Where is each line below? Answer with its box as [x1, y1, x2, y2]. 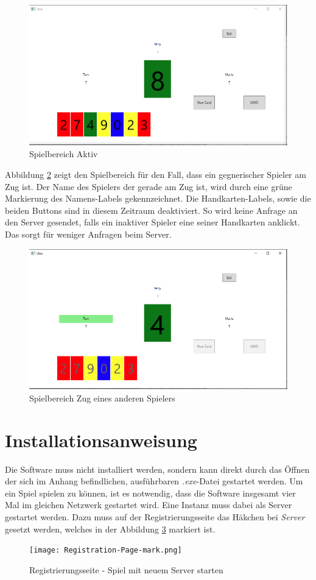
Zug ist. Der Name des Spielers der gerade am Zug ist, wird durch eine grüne [5, 180, 292, 193]
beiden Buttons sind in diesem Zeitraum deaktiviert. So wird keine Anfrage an [5, 203, 298, 216]
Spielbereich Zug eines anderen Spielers [29, 391, 175, 404]
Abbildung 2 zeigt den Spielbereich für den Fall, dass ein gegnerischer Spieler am [5, 168, 306, 180]
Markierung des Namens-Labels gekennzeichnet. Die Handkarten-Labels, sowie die [5, 192, 311, 205]
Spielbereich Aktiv [29, 147, 98, 160]
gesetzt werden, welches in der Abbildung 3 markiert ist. [5, 522, 216, 535]
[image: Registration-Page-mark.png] [29, 546, 182, 555]
